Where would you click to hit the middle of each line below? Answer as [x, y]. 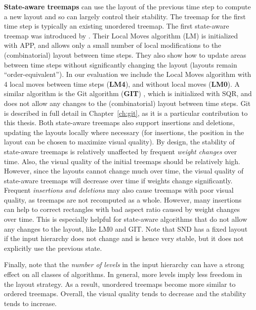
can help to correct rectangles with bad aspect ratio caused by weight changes [122, 209]
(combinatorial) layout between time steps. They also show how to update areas [125, 54]
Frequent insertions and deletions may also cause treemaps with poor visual [119, 190]
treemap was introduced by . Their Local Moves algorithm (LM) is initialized [121, 35]
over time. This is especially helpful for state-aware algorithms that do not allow [126, 219]
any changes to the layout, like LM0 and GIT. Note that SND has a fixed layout [126, 228]
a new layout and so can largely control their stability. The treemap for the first [125, 16]
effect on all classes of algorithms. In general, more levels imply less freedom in [123, 274]
